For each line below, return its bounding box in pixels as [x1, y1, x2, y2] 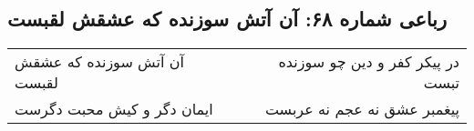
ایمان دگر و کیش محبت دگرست [15, 98, 213, 120]
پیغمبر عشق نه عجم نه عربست [264, 98, 459, 120]
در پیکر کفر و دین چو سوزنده [278, 51, 459, 73]
